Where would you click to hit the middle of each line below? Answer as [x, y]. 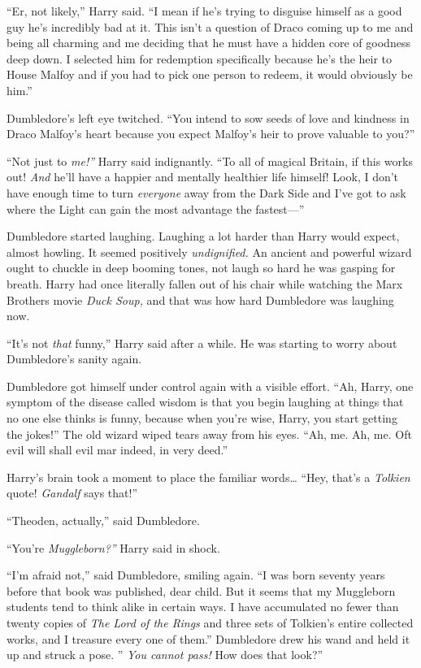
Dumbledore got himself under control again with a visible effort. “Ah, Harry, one [210, 386]
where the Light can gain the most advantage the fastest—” [156, 208]
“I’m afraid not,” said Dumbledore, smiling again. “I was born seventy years [196, 575]
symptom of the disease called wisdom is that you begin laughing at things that [205, 402]
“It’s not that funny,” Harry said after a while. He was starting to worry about [202, 343]
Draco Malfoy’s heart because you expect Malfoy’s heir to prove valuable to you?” [211, 134]
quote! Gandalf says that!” [72, 493]
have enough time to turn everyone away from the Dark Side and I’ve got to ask [206, 192]
